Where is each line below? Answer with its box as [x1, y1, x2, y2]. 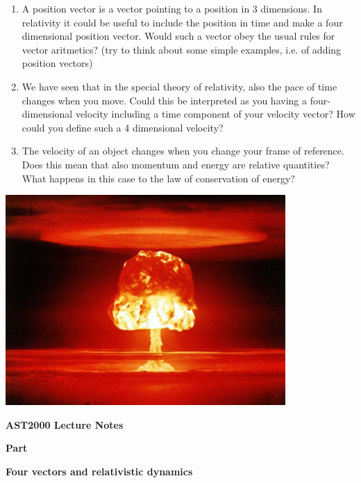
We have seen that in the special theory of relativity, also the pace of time [22, 79, 337, 93]
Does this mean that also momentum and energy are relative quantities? [22, 157, 330, 171]
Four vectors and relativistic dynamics [6, 464, 193, 478]
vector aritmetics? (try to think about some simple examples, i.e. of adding [22, 42, 342, 56]
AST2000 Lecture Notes [6, 417, 124, 431]
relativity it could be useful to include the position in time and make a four [22, 15, 343, 29]
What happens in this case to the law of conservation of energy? [22, 171, 295, 185]
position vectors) [22, 56, 93, 70]
